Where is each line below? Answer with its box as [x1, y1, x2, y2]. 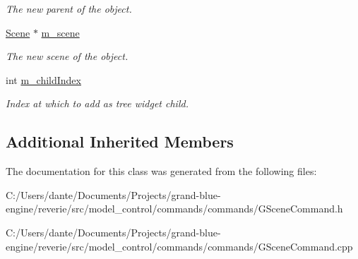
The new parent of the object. [6, 1, 132, 16]
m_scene [41, 25, 80, 40]
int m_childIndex [6, 72, 81, 87]
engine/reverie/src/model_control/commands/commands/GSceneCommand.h [6, 201, 343, 216]
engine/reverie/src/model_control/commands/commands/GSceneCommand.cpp [6, 239, 353, 253]
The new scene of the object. [6, 49, 129, 64]
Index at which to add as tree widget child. [6, 96, 189, 111]
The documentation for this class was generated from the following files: [6, 164, 317, 179]
